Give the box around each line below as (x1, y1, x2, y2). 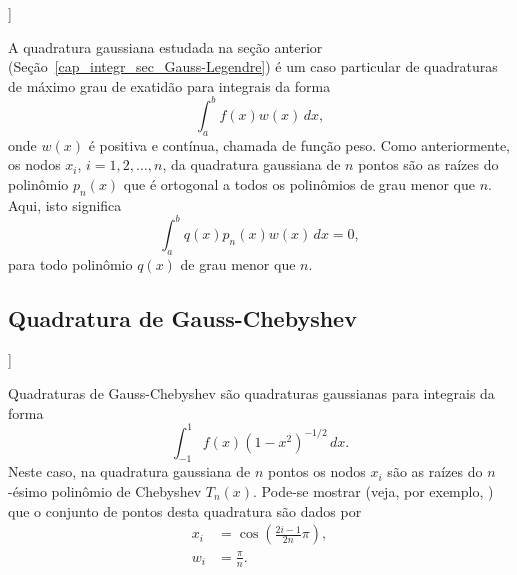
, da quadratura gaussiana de (162, 154, 341, 175)
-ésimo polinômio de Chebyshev (8, 481, 202, 502)
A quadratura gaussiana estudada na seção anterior (8, 36, 323, 57)
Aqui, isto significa (8, 194, 122, 215)
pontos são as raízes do (358, 154, 499, 175)
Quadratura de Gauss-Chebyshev (8, 302, 357, 333)
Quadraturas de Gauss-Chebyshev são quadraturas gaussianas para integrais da (8, 382, 495, 403)
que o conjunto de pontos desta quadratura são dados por (8, 500, 362, 521)
